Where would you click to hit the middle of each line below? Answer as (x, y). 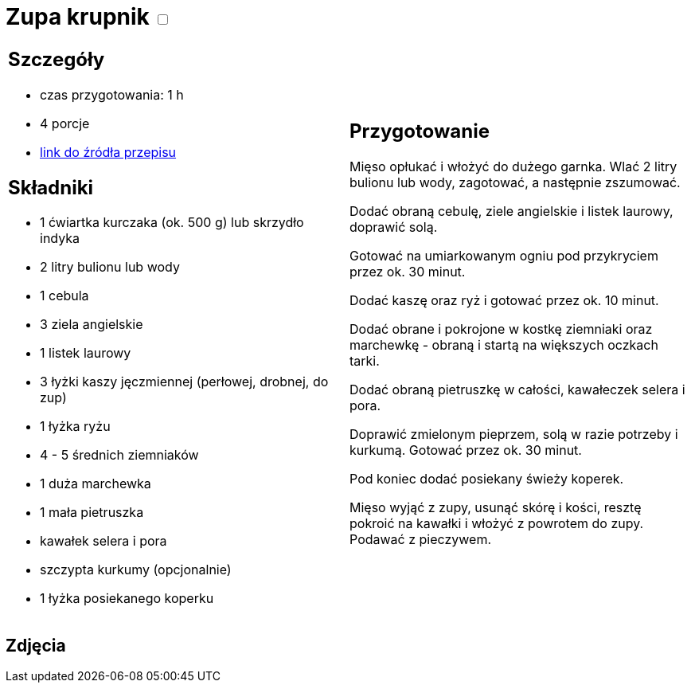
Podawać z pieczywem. (421, 540)
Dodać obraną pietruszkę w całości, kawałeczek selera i (517, 390)
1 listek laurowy (86, 353)
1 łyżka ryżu (75, 427)
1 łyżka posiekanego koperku (127, 599)
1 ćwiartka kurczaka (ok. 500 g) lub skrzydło (172, 223)
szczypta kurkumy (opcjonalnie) (136, 570)
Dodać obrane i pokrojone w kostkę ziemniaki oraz (501, 329)
